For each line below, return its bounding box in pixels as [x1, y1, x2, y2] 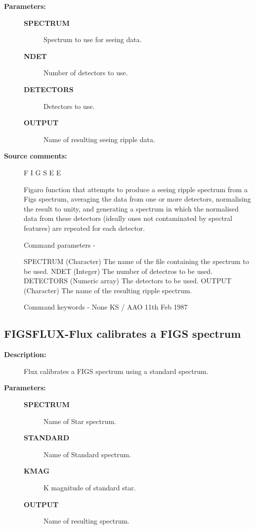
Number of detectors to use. [43, 67, 128, 78]
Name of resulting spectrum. [43, 516, 130, 526]
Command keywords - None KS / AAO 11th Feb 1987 [24, 302, 188, 312]
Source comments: [4, 151, 67, 161]
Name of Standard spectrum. [43, 449, 131, 459]
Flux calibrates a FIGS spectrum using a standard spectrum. [24, 366, 209, 376]
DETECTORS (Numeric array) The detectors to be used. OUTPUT [24, 275, 232, 286]
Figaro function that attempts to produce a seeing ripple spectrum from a [24, 184, 248, 194]
